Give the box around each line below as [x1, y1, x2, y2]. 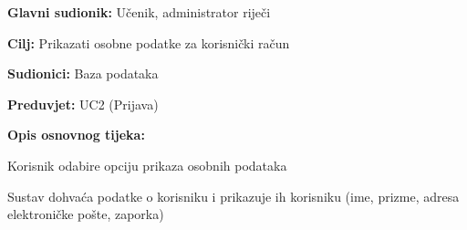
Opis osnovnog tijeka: [7, 125, 145, 144]
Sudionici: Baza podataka [7, 64, 159, 83]
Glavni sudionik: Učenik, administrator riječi [7, 3, 271, 21]
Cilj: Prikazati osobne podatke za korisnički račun [7, 33, 290, 52]
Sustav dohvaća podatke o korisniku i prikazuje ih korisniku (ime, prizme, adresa [7, 186, 460, 205]
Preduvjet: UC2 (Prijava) [7, 94, 159, 113]
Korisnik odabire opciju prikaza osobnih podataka [7, 155, 287, 174]
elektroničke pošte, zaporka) [7, 204, 164, 224]
